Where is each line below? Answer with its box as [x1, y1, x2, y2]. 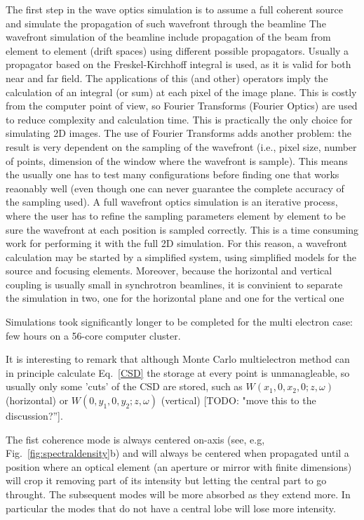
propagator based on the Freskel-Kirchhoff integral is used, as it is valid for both [6, 57, 351, 72]
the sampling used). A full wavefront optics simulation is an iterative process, [6, 194, 338, 209]
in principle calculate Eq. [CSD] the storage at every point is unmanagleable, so [6, 365, 350, 380]
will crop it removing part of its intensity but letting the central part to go [6, 473, 327, 488]
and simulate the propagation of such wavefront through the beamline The [6, 15, 326, 30]
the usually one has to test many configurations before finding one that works [6, 167, 339, 182]
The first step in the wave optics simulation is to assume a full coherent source [6, 2, 343, 16]
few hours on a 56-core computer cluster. [6, 328, 181, 342]
